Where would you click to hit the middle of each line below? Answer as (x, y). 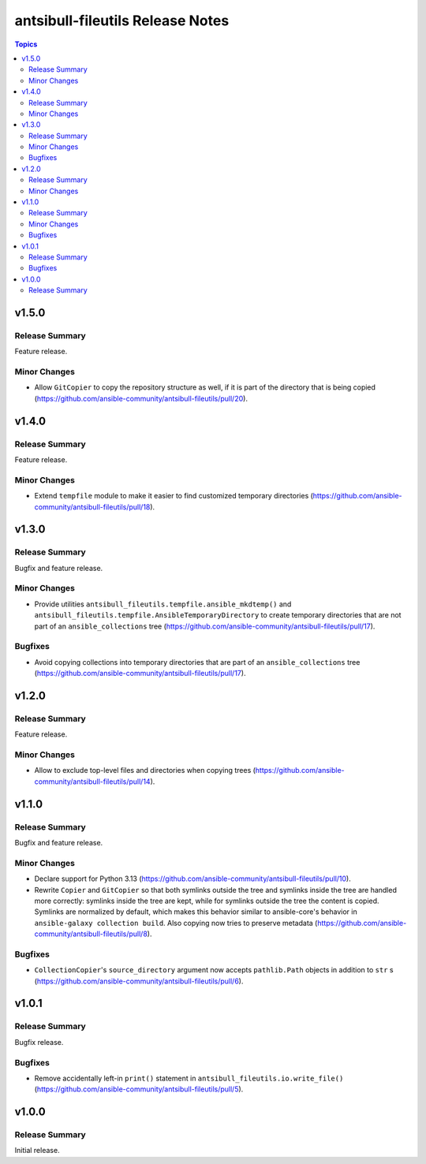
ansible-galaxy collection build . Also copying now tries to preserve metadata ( (176, 923)
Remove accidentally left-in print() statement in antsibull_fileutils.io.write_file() (189, 1078)
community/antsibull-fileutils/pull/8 (91, 934)
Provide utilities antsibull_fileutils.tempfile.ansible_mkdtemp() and (163, 604)
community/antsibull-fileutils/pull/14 (92, 782)
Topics (26, 44)
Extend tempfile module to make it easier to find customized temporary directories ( (174, 496)
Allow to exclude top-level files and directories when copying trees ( (145, 770)
